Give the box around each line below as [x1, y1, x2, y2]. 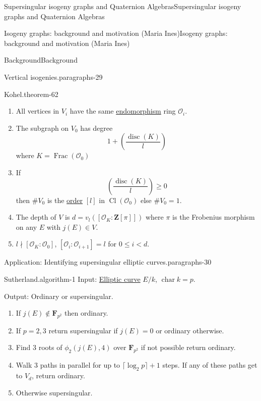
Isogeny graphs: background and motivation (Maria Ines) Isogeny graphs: [4, 28, 228, 38]
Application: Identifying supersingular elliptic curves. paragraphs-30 [4, 257, 212, 267]
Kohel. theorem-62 [4, 88, 58, 99]
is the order [47, 194, 83, 205]
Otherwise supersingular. [16, 387, 93, 397]
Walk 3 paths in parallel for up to [16, 360, 120, 370]
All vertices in [16, 106, 59, 116]
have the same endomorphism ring [70, 106, 176, 116]
